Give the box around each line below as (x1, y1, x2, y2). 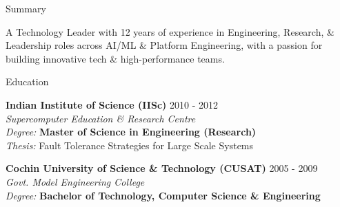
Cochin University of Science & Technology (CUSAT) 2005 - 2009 (6, 161, 318, 175)
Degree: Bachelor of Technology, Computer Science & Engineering (6, 188, 321, 202)
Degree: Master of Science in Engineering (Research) (6, 124, 257, 139)
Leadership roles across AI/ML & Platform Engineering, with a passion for (6, 38, 323, 52)
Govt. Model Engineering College (6, 174, 145, 188)
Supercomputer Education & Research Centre (6, 111, 196, 125)
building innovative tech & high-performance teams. (6, 51, 225, 65)
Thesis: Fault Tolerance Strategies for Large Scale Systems (6, 138, 254, 152)
